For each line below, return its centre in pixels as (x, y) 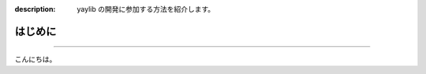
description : (35, 9)
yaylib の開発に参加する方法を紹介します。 (146, 9)
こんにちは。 (35, 59)
